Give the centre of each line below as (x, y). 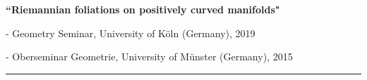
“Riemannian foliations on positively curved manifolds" (143, 9)
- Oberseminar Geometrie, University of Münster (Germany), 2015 (149, 56)
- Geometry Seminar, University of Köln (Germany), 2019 (131, 33)
